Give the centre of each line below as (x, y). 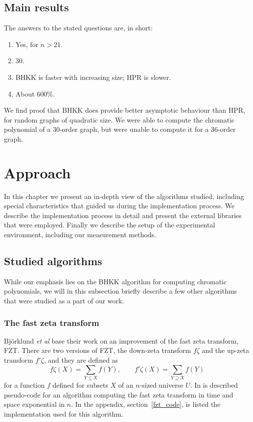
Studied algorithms (53, 261)
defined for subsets (80, 385)
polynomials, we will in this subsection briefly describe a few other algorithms (120, 291)
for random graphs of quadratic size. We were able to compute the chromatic (119, 119)
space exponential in (34, 404)
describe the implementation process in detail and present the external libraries (123, 215)
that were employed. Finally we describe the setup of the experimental (110, 225)
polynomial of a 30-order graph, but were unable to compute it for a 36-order (120, 129)
